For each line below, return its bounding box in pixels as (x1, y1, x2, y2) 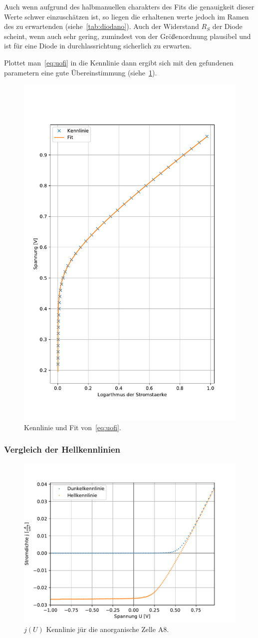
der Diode (212, 21, 243, 31)
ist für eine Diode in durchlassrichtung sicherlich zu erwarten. (4, 40, 192, 51)
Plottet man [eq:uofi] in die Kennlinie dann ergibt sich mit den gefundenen (4, 57, 234, 67)
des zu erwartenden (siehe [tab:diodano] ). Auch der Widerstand (4, 21, 199, 31)
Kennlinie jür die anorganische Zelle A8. (46, 624, 169, 635)
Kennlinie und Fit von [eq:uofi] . (24, 422, 121, 432)
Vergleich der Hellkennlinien (4, 443, 121, 456)
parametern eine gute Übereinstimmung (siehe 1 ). (4, 67, 157, 77)
